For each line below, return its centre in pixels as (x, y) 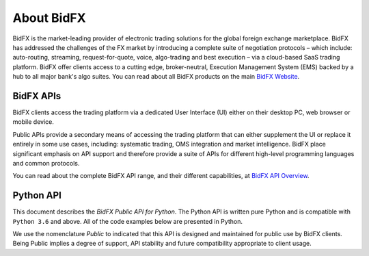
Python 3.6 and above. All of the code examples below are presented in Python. (127, 221)
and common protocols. (46, 163)
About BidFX (49, 18)
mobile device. (33, 122)
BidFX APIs (37, 96)
